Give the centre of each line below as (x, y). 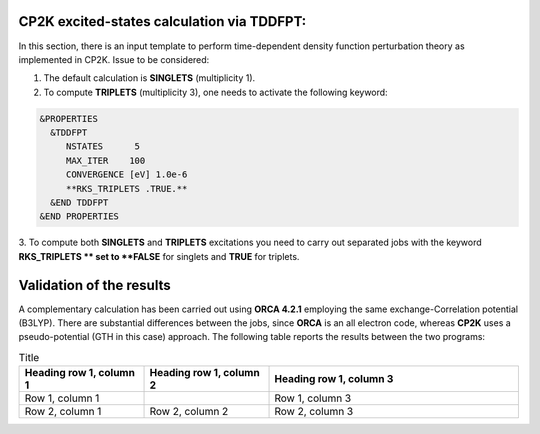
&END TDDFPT (79, 203)
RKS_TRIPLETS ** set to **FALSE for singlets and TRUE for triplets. (159, 256)
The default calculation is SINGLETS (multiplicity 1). (149, 78)
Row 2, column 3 (314, 412)
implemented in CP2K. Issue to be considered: (114, 59)
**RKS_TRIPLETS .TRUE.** (126, 188)
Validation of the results (94, 285)
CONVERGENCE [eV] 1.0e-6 (126, 174)
